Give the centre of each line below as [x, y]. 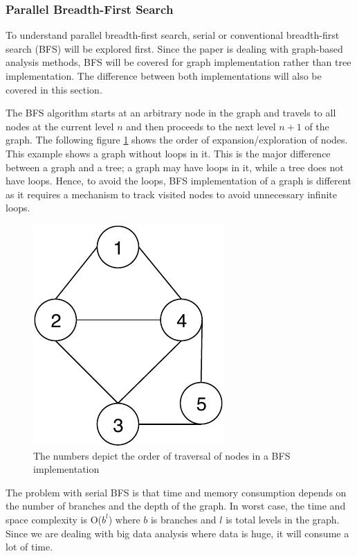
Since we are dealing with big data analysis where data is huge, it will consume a [177, 533]
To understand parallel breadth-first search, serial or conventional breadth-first [173, 35]
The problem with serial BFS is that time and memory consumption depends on [176, 492]
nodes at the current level [60, 126]
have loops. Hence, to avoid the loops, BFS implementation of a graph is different [178, 181]
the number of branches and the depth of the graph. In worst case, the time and [176, 506]
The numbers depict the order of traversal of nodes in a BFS [162, 455]
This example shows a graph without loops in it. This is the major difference [168, 153]
